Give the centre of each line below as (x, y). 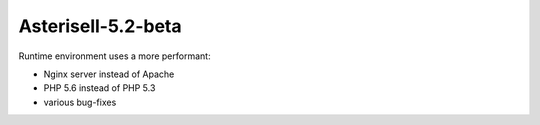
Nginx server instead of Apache (109, 74)
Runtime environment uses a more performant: (114, 56)
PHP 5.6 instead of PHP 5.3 (99, 88)
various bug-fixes (80, 102)
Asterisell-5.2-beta (100, 26)
